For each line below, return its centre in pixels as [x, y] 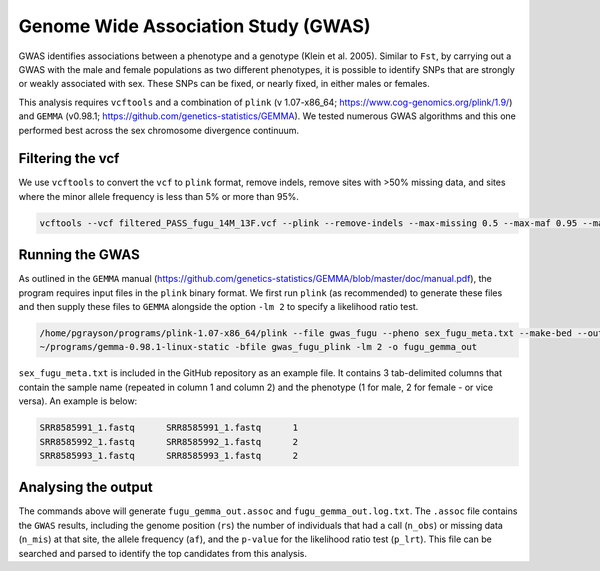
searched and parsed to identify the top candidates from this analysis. [163, 553]
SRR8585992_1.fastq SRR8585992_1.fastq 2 [169, 441]
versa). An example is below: [78, 401]
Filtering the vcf [69, 158]
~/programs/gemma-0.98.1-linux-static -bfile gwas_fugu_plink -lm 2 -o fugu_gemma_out [258, 347]
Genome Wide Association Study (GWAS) [194, 26]
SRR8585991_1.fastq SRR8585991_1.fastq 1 [169, 428]
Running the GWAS [79, 255]
